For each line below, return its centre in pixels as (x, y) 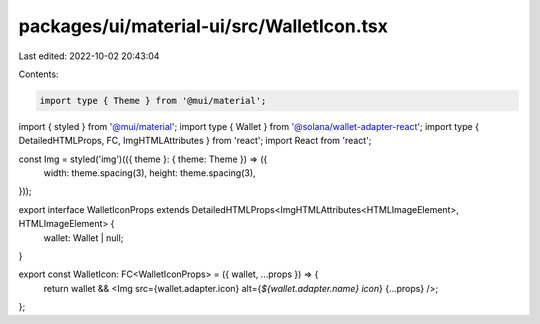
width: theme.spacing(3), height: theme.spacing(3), (149, 173)
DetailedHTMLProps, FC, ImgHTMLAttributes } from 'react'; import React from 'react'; (195, 141)
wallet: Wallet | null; (83, 237)
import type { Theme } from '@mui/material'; (153, 100)
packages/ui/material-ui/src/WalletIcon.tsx (203, 26)
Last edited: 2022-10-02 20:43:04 (89, 56)
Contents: (38, 74)
